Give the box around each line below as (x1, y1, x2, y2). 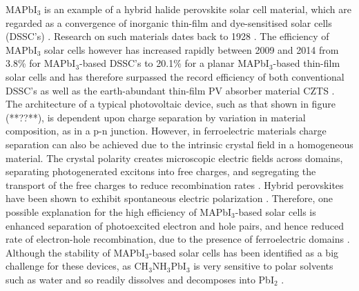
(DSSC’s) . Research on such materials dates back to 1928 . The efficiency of (6, 29, 329, 43)
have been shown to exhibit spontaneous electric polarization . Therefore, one (6, 191, 333, 205)
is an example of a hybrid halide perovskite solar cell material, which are (44, 2, 351, 16)
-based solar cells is (235, 204, 316, 219)
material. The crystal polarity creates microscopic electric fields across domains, (6, 150, 343, 165)
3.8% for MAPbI (6, 56, 76, 70)
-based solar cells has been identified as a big (148, 245, 339, 259)
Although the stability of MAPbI (6, 245, 146, 259)
